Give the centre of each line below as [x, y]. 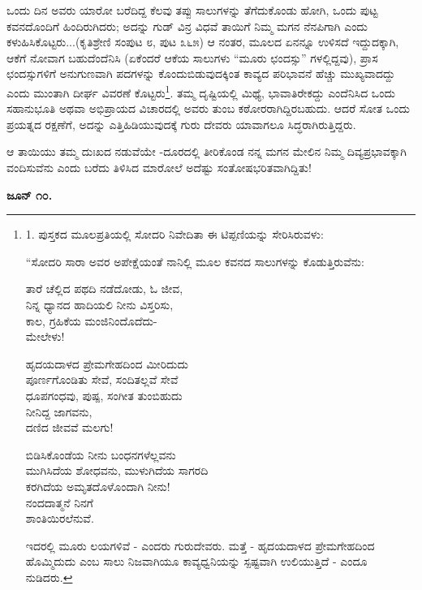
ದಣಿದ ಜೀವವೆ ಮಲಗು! [69, 427]
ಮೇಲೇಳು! [45, 336]
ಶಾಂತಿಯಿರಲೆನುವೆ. [60, 518]
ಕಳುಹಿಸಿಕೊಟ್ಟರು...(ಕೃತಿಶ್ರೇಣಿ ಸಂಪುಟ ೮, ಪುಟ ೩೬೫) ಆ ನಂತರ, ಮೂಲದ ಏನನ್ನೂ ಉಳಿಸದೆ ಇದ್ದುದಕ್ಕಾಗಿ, [203, 42]
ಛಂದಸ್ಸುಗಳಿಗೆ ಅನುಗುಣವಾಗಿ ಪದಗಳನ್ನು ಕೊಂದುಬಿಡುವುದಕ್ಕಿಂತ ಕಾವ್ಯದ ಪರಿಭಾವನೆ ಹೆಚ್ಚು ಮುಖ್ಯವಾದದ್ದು [201, 73]
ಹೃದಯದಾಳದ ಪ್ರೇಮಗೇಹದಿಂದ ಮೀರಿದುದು [107, 363]
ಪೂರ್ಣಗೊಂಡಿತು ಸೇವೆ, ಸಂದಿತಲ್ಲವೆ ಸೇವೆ [102, 379]
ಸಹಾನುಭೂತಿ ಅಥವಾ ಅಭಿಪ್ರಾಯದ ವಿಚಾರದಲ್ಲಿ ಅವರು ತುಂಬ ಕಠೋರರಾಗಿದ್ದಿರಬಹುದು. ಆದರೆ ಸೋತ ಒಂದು [208, 108]
